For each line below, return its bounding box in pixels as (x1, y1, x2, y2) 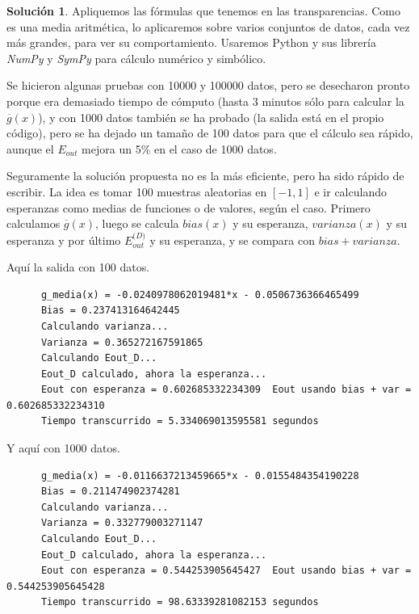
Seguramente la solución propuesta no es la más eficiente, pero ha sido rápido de (6, 167, 404, 184)
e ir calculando (314, 183, 387, 200)
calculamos (6, 215, 61, 232)
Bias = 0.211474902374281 (40, 486, 180, 498)
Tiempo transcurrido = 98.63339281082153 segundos (40, 596, 319, 608)
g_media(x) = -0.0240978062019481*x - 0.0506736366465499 (40, 288, 359, 301)
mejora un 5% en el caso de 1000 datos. (82, 140, 277, 157)
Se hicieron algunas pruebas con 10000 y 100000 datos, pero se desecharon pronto (6, 77, 410, 94)
